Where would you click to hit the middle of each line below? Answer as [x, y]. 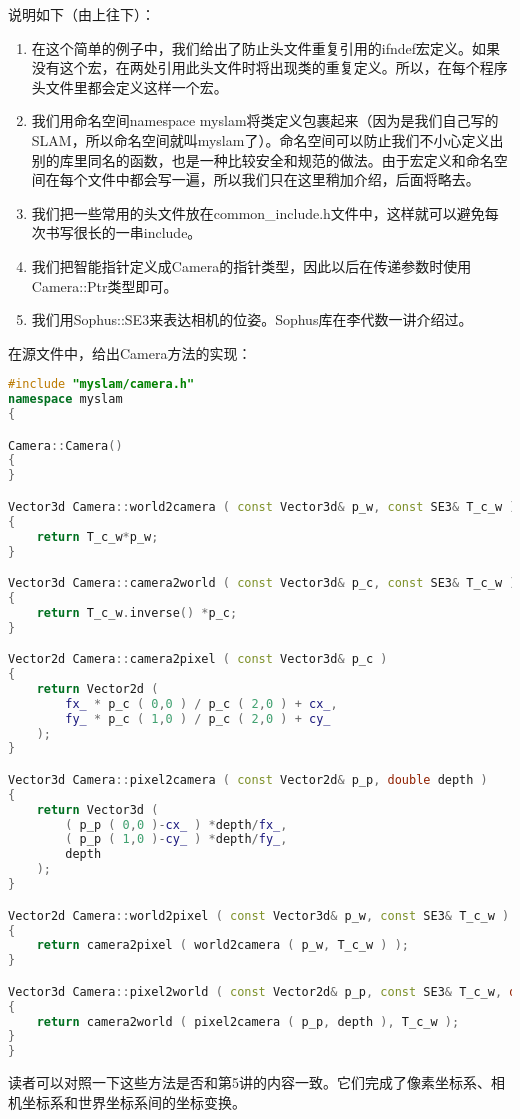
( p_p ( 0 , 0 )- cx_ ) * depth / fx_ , [176, 824]
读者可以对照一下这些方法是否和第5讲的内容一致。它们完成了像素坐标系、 [249, 1082]
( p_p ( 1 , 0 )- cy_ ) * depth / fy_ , [176, 839]
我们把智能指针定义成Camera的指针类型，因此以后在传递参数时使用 [251, 265]
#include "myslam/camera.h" [101, 384]
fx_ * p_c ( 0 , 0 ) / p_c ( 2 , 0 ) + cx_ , [201, 703]
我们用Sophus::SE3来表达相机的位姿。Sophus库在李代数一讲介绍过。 [252, 319]
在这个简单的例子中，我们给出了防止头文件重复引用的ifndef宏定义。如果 [266, 47]
